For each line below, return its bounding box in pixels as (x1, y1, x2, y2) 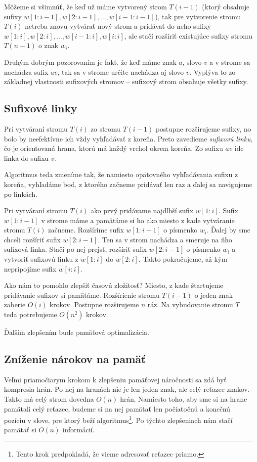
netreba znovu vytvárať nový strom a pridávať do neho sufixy (25, 21, 211, 31)
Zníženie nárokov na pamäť (4, 351, 146, 367)
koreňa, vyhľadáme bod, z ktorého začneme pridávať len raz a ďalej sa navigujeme (4, 179, 253, 189)
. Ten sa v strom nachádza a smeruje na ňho (98, 234, 232, 244)
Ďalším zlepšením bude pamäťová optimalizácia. (4, 327, 149, 337)
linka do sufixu (4, 152, 49, 163)
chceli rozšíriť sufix (4, 234, 61, 244)
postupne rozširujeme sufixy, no (155, 123, 251, 134)
